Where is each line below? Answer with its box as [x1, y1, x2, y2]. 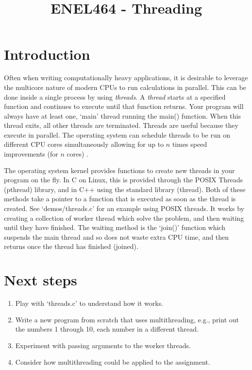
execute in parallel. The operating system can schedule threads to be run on [4, 129, 230, 140]
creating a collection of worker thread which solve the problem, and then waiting [4, 212, 244, 223]
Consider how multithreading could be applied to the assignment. [15, 356, 210, 367]
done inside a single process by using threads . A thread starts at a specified [4, 91, 226, 102]
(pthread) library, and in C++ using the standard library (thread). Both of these [4, 184, 246, 194]
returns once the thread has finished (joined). [4, 241, 138, 251]
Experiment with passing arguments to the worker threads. [15, 340, 191, 350]
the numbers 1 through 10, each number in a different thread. [15, 324, 199, 334]
